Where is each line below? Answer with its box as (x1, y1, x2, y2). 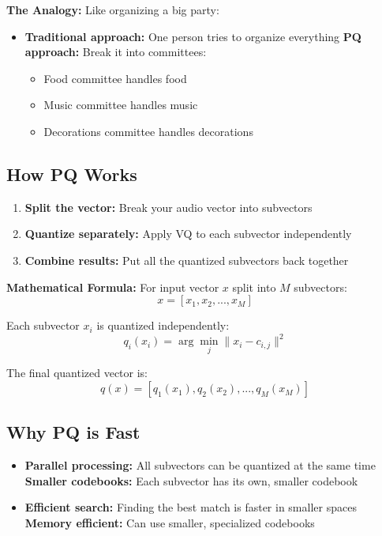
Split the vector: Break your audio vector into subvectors (24, 198, 313, 215)
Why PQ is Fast (6, 420, 140, 444)
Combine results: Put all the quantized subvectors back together (24, 251, 349, 268)
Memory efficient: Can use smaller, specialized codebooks (24, 515, 315, 531)
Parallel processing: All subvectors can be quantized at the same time (24, 457, 376, 474)
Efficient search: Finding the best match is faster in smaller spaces (24, 499, 357, 515)
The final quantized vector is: (6, 364, 148, 381)
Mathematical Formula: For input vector (6, 278, 219, 295)
